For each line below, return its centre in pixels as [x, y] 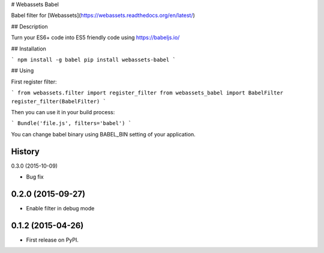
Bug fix [35, 177]
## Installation [28, 49]
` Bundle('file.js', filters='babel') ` [71, 123]
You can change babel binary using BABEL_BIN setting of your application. [103, 134]
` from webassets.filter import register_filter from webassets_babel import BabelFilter [147, 93]
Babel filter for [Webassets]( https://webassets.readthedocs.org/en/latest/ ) [103, 16]
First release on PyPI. [52, 240]
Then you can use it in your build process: [63, 112]
